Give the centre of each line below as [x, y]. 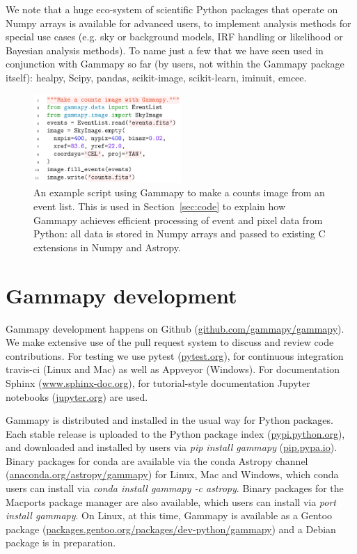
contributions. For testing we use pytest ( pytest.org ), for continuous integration [175, 355]
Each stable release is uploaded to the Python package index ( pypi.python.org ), [175, 433]
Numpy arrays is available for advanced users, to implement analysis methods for [178, 23]
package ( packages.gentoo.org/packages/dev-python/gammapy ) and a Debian [171, 529]
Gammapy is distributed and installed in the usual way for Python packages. [169, 420]
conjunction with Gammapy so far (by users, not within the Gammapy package [175, 64]
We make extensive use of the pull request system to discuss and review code [170, 342]
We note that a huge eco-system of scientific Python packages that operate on [172, 9]
